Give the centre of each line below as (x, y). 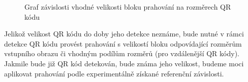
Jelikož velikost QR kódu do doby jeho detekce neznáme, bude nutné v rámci (124, 34)
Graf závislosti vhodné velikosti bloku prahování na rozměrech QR (128, 7)
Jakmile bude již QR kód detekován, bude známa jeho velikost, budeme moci (124, 63)
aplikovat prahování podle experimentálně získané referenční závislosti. (114, 73)
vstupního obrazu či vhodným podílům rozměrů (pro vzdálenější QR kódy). (122, 53)
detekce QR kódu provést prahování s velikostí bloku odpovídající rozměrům (123, 43)
